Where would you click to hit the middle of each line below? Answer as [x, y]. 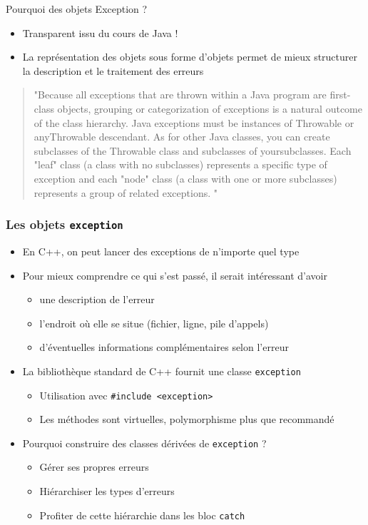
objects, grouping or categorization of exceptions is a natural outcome [210, 108]
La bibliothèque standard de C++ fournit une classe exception [162, 371]
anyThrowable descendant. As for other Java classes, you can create [182, 137]
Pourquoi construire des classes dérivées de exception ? [144, 443]
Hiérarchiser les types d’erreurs [107, 491]
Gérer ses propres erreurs [94, 467]
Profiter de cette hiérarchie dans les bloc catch [142, 515]
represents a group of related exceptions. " [126, 192]
